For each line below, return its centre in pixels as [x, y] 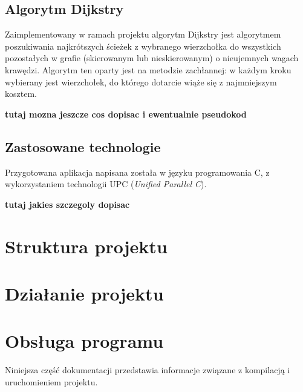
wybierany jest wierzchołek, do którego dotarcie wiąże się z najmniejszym [141, 81]
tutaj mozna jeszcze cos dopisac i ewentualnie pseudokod [126, 114]
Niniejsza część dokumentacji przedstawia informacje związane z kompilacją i [148, 370]
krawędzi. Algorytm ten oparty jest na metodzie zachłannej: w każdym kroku [148, 69]
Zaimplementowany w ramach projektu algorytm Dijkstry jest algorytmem [143, 34]
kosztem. [21, 94]
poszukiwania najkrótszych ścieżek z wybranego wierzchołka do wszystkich [143, 46]
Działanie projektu [84, 293]
